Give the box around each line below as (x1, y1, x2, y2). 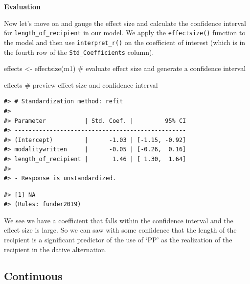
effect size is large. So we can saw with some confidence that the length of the (4, 225, 237, 235)
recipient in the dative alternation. (4, 244, 107, 254)
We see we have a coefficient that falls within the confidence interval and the (4, 215, 233, 225)
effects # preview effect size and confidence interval (4, 79, 158, 90)
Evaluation (4, 1, 41, 11)
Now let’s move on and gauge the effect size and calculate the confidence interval (4, 18, 246, 28)
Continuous (4, 268, 63, 283)
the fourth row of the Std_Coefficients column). (4, 47, 154, 57)
